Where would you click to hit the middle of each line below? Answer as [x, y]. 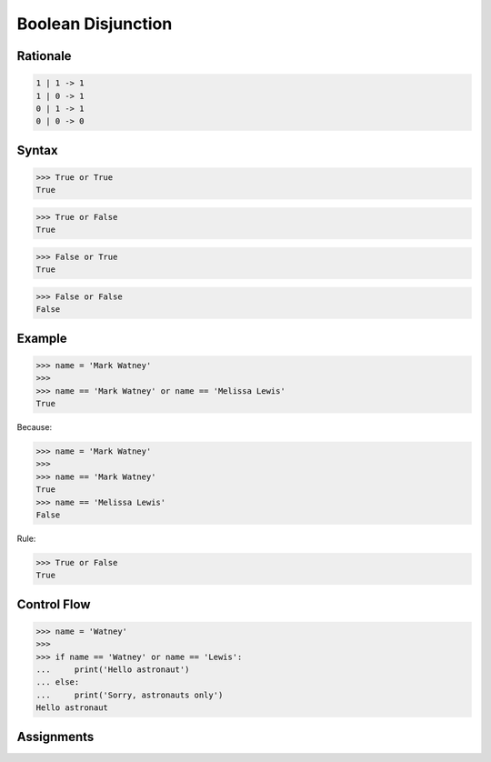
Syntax [37, 150]
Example [42, 338]
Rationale [44, 56]
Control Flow [54, 604]
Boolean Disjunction [95, 24]
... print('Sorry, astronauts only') [130, 695]
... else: [58, 682]
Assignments [55, 737]
